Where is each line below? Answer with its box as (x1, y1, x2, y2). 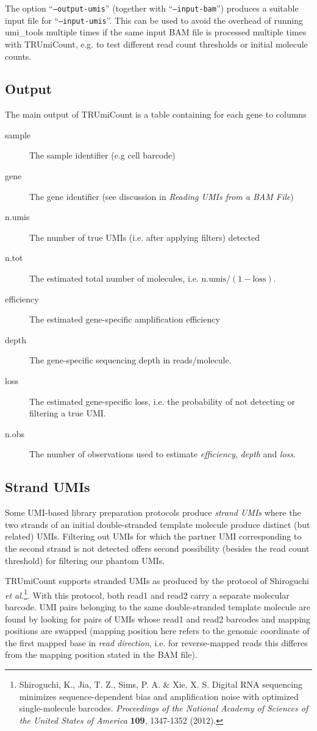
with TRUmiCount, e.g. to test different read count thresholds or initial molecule (5, 37, 308, 50)
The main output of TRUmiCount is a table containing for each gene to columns (5, 108, 307, 121)
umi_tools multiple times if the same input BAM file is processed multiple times (5, 26, 307, 38)
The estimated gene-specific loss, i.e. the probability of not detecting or (29, 394, 295, 407)
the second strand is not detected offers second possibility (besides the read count (5, 541, 310, 554)
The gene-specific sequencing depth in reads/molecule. (29, 354, 232, 366)
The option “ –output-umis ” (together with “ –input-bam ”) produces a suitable (5, 2, 299, 14)
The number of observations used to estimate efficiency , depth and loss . (29, 448, 296, 460)
